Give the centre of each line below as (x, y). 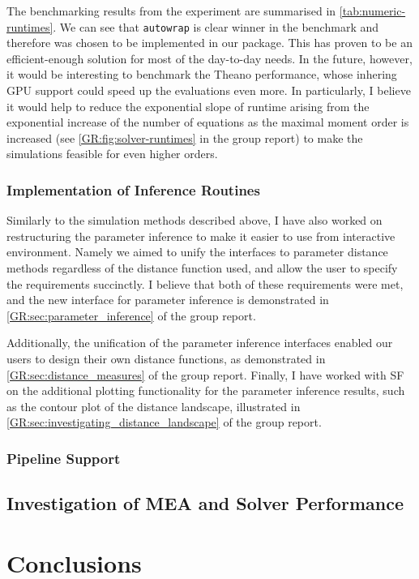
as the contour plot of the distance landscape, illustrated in (154, 406)
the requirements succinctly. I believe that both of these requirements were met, (205, 283)
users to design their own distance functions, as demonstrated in (166, 358)
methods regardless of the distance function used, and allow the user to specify (202, 268)
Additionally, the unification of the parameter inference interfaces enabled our (200, 343)
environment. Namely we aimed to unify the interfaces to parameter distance (197, 252)
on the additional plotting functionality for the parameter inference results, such (206, 390)
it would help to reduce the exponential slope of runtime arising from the (188, 106)
